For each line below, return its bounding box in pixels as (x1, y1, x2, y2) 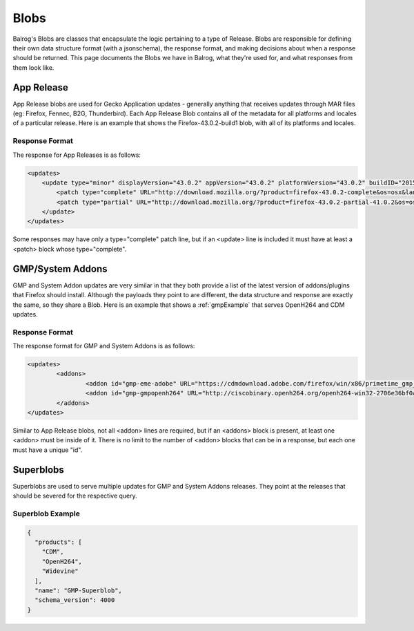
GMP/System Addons (12, 263, 108, 274)
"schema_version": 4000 (34, 596, 115, 604)
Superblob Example (12, 509, 81, 518)
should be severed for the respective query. (12, 491, 137, 500)
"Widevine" (41, 567, 79, 575)
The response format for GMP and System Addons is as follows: (12, 342, 195, 350)
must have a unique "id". (12, 446, 83, 454)
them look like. (12, 63, 55, 72)
